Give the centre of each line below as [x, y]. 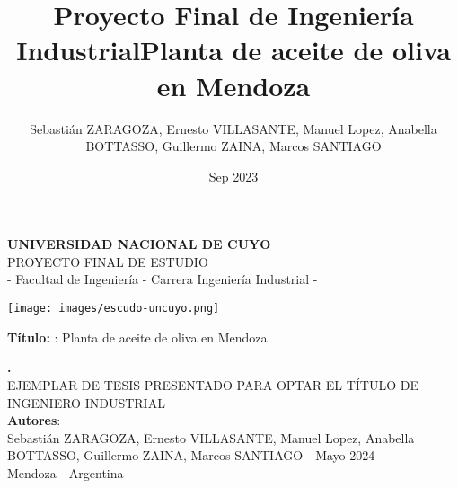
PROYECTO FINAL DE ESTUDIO [108, 261]
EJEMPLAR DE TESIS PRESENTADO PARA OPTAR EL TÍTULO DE [213, 384]
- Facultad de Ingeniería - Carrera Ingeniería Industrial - [163, 279]
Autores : [34, 420]
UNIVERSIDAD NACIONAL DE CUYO [139, 244]
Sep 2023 [233, 176]
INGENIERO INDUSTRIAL [86, 402]
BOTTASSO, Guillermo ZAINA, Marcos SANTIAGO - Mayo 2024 [191, 455]
